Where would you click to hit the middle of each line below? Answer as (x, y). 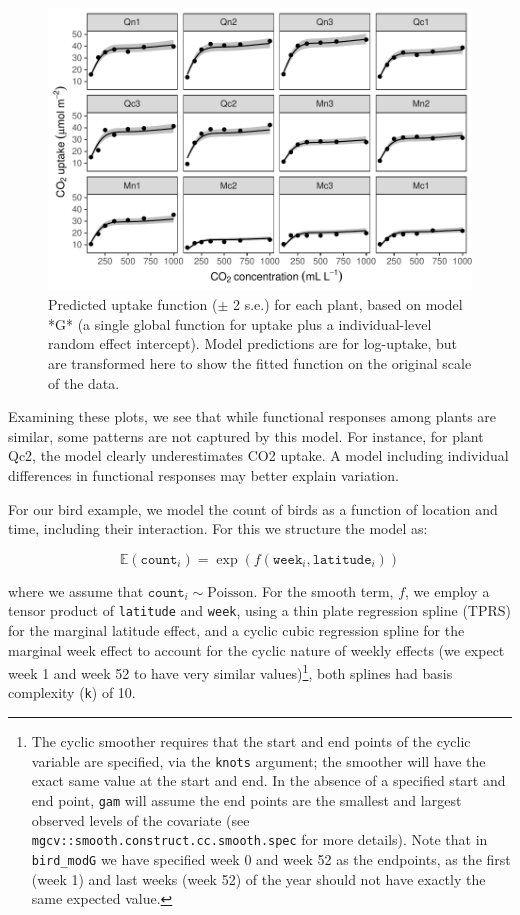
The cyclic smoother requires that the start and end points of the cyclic (251, 741)
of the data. (84, 382)
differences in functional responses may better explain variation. (203, 475)
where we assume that (76, 590)
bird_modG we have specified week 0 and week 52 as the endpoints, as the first (271, 858)
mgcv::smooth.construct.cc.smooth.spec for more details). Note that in (259, 839)
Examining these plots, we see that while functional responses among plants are (252, 416)
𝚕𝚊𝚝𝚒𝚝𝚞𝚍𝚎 (342, 559)
